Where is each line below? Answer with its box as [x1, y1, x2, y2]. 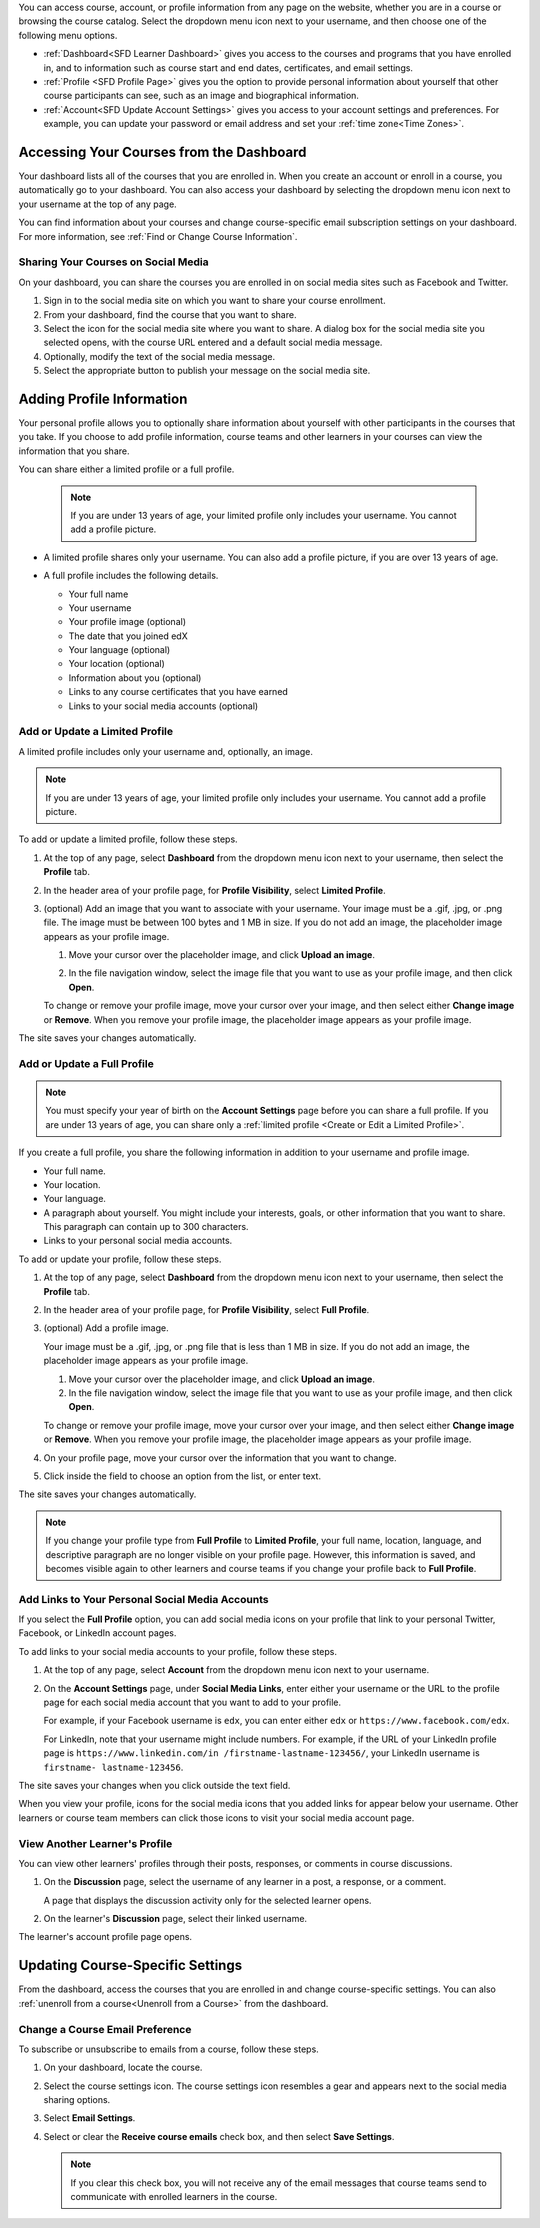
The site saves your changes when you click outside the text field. [18, 1779, 291, 1791]
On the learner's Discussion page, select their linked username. [43, 1913, 308, 1925]
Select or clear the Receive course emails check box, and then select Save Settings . [43, 2130, 395, 2142]
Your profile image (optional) [68, 616, 187, 628]
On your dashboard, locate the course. [43, 2061, 203, 2074]
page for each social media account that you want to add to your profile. [43, 1696, 342, 1708]
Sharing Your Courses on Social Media [18, 255, 209, 269]
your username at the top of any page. [18, 198, 177, 210]
